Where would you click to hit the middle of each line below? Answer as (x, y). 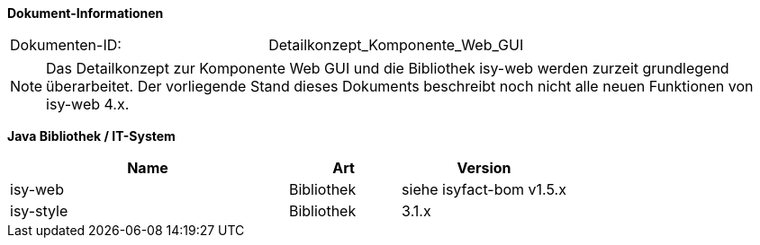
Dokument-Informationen (86, 13)
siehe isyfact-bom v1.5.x (484, 189)
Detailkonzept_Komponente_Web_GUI (396, 45)
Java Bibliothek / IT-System (91, 136)
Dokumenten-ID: (66, 45)
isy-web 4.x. (88, 104)
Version (484, 168)
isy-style (39, 211)
